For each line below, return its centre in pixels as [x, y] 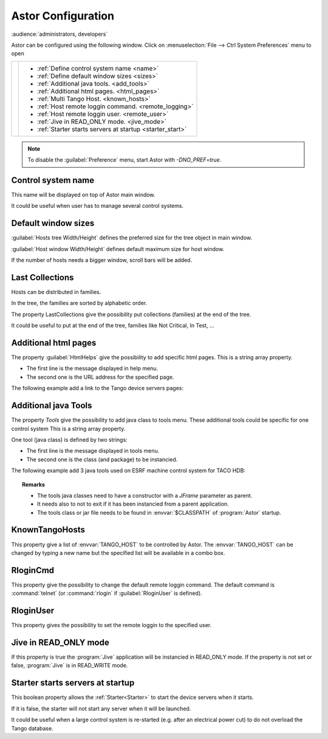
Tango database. [32, 728]
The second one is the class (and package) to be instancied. [102, 459]
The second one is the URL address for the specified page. [100, 377]
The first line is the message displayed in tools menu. [93, 451]
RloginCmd [33, 570]
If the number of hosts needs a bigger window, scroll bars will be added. [102, 260]
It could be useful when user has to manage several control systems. [97, 206]
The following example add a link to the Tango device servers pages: [97, 388]
